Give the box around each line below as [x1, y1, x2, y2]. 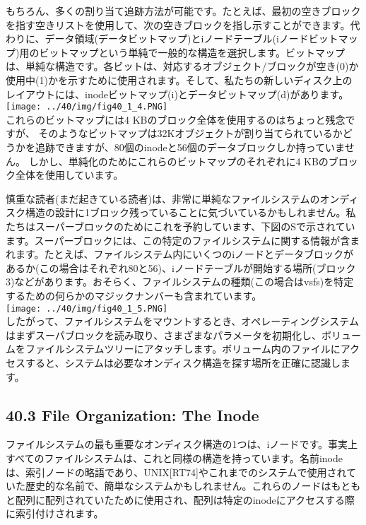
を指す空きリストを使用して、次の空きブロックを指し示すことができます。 [6, 17, 350, 32]
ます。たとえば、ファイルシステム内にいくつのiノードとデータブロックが [15, 247, 354, 261]
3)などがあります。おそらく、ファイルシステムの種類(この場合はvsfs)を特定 [6, 274, 354, 289]
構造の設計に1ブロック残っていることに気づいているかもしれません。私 [25, 205, 356, 220]
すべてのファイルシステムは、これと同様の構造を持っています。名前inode [6, 450, 343, 465]
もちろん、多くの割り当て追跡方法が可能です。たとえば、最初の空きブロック [6, 4, 361, 18]
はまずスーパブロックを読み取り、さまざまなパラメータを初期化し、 [6, 327, 321, 342]
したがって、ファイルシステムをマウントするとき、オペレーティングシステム [6, 314, 359, 329]
